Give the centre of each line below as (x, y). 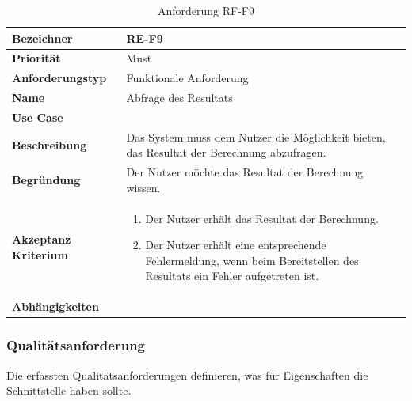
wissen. (143, 187)
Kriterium (40, 254)
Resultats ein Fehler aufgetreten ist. (232, 276)
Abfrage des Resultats (179, 98)
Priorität (36, 58)
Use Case (38, 117)
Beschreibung (50, 144)
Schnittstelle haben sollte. (69, 390)
